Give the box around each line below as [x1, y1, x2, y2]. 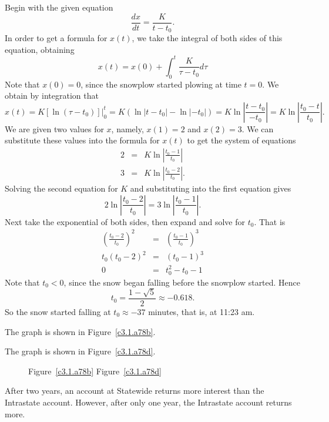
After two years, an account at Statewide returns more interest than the [5, 384, 264, 397]
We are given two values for [5, 122, 104, 135]
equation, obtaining [5, 43, 75, 55]
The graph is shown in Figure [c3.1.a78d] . [5, 345, 156, 357]
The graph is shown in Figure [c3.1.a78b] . [5, 325, 156, 337]
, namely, [111, 122, 144, 135]
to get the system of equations [187, 134, 296, 146]
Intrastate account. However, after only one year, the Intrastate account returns [5, 396, 292, 408]
